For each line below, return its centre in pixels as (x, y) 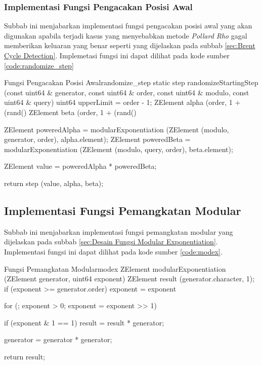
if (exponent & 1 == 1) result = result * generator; (84, 322)
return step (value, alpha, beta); (54, 183)
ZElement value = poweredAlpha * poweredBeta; (80, 166)
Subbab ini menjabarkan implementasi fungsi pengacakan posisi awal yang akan (128, 26)
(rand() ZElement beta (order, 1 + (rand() (70, 112)
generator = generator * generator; (58, 339)
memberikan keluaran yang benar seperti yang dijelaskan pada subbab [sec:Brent (130, 45)
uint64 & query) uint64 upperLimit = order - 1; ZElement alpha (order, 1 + (122, 102)
